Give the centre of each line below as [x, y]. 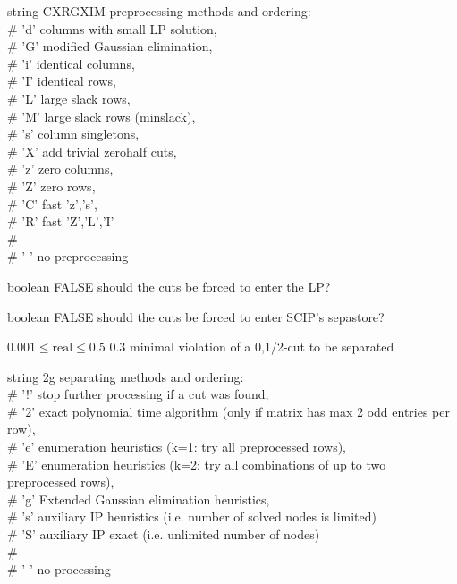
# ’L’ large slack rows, [69, 98]
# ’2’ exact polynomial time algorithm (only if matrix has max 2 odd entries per [228, 411]
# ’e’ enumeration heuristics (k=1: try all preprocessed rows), [177, 447]
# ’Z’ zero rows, [51, 186]
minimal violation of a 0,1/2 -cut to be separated [262, 347]
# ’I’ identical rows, [62, 81]
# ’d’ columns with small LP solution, [112, 28]
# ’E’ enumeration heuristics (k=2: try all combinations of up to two [197, 464]
